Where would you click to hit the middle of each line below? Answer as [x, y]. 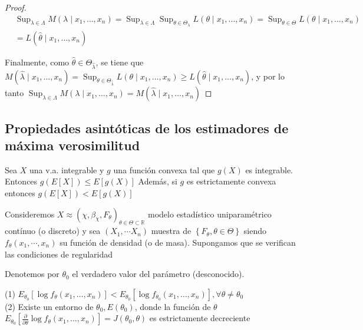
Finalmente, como [37, 62]
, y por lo [268, 76]
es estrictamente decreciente [200, 318]
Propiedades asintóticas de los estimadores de [147, 128]
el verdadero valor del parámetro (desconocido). [158, 274]
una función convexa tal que [164, 169]
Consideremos [30, 214]
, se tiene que [120, 62]
